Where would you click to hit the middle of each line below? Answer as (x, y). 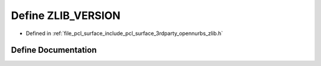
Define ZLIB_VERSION (66, 15)
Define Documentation (54, 50)
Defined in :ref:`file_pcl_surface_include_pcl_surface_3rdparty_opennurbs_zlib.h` (124, 33)
